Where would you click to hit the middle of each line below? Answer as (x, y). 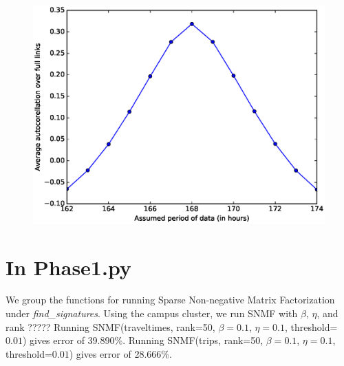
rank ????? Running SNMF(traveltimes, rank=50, (110, 326)
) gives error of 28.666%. (120, 353)
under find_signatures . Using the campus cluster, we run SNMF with (152, 313)
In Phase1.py (68, 267)
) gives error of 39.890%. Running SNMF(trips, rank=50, (143, 340)
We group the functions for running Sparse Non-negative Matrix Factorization (170, 300)
